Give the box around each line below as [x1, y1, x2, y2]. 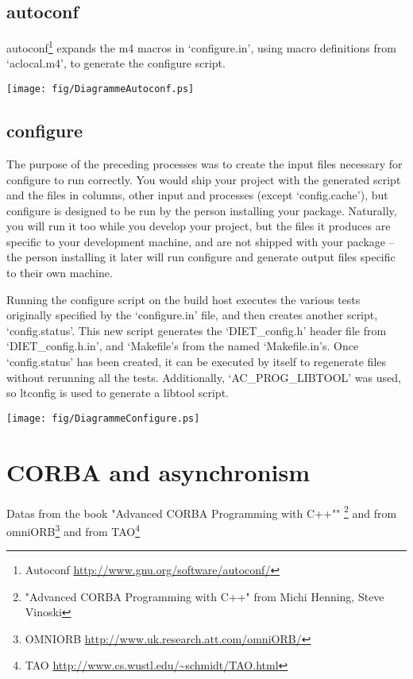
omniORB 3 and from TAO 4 [6, 520, 141, 539]
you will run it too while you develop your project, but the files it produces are [6, 218, 391, 234]
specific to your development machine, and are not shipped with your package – [6, 233, 395, 249]
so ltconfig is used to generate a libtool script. [6, 384, 229, 401]
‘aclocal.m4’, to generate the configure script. [6, 55, 226, 71]
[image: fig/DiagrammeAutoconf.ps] [6, 83, 195, 95]
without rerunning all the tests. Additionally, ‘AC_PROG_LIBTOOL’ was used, [6, 368, 401, 385]
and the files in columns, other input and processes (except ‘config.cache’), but [6, 187, 388, 203]
